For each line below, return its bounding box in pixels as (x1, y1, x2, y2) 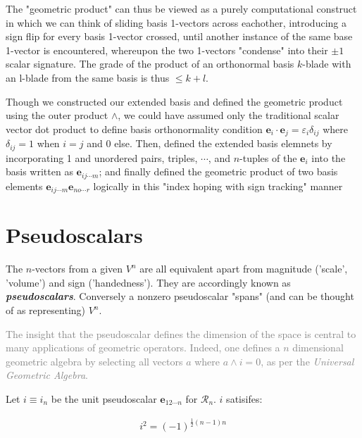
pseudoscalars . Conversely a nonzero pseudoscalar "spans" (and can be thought (6, 289, 354, 304)
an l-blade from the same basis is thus (6, 70, 170, 85)
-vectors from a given (32, 261, 123, 276)
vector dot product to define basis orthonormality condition (6, 121, 263, 136)
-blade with (302, 56, 351, 71)
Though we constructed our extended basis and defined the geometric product (6, 94, 343, 108)
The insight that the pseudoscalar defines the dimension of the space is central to (6, 326, 356, 341)
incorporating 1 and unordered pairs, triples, (6, 150, 198, 165)
